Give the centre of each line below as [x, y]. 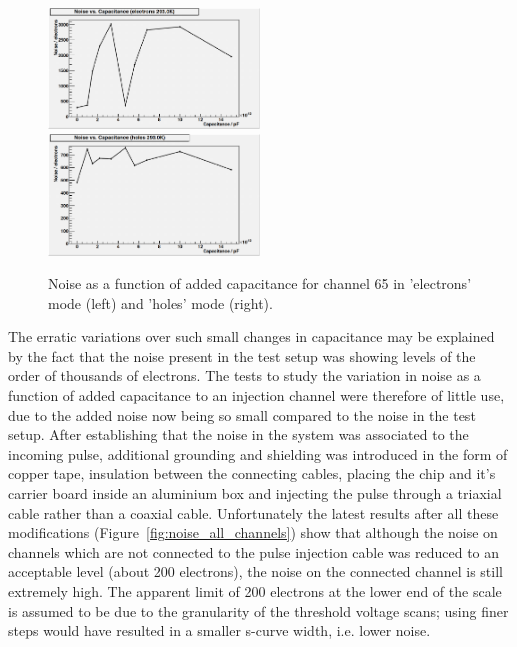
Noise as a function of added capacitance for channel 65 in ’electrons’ [260, 283]
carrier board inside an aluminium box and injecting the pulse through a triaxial [255, 493]
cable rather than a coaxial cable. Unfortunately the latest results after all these [253, 512]
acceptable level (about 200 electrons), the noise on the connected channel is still [255, 571]
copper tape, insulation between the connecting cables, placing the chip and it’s [252, 473]
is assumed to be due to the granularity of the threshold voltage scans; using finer [258, 610]
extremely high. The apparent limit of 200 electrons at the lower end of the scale [255, 591]
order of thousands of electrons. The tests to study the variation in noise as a [244, 375]
